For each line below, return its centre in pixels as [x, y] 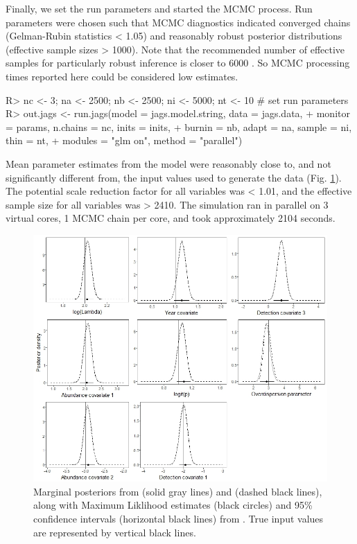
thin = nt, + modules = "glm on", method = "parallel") [124, 140]
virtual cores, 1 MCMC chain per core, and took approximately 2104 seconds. [171, 218]
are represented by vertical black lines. [115, 532]
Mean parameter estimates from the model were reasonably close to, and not [168, 163]
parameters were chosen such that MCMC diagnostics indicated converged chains [178, 22]
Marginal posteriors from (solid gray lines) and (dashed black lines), [178, 491]
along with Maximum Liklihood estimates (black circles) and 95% [173, 505]
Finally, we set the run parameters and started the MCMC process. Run [159, 8]
